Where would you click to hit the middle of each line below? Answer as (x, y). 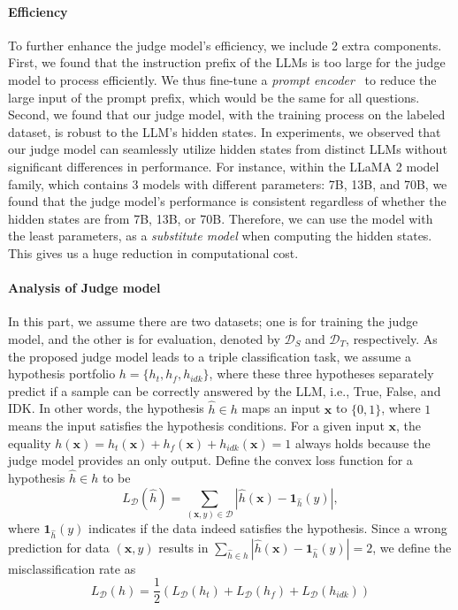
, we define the (412, 547)
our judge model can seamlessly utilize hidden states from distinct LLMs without (228, 149)
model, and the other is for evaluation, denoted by (144, 338)
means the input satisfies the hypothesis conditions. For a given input (196, 426)
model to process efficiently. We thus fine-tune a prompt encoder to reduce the (222, 79)
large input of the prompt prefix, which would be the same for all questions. (214, 97)
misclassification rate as (72, 568)
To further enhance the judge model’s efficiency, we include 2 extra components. (225, 45)
